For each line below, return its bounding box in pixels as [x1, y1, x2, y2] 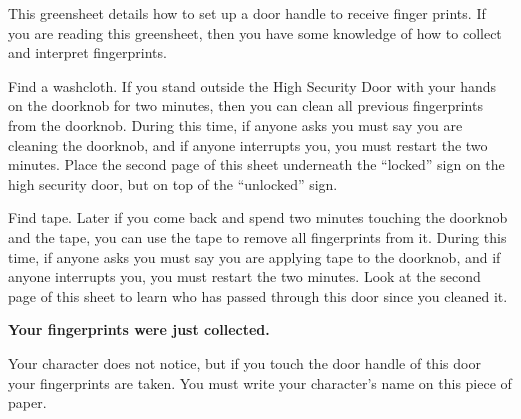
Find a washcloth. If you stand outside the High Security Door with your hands [8, 75, 497, 96]
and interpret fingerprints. [8, 42, 167, 63]
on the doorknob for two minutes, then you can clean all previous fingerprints [8, 95, 483, 116]
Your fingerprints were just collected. [8, 319, 270, 340]
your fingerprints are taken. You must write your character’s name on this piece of [8, 372, 512, 393]
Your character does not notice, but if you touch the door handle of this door [8, 352, 481, 373]
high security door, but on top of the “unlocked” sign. [8, 173, 338, 194]
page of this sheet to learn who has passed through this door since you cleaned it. [8, 285, 508, 306]
